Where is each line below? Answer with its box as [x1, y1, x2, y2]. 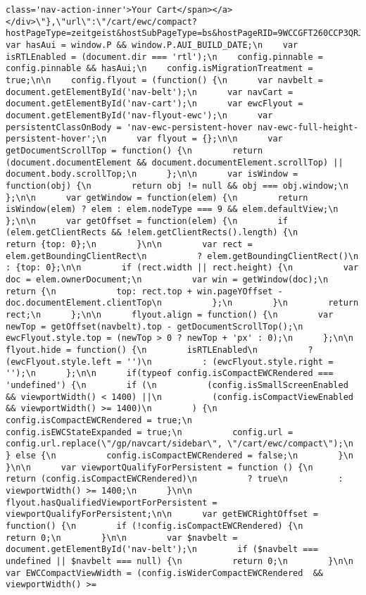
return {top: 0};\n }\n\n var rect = [6, 239, 253, 250]
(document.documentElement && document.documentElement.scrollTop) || [6, 157, 343, 168]
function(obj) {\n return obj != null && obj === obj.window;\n [6, 180, 348, 191]
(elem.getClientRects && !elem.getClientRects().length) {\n [6, 227, 298, 238]
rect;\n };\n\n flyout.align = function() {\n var [6, 310, 334, 320]
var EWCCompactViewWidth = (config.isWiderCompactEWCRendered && [6, 568, 324, 578]
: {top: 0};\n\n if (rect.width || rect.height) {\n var [6, 263, 359, 273]
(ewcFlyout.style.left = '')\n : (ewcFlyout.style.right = [6, 356, 334, 367]
